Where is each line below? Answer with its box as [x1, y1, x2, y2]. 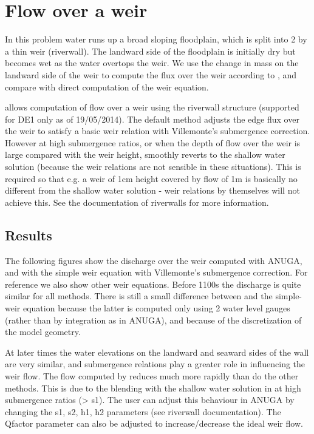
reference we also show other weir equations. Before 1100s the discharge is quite [5, 277, 301, 290]
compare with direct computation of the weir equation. [5, 80, 209, 93]
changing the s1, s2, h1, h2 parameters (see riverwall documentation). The [5, 405, 281, 418]
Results [5, 225, 52, 244]
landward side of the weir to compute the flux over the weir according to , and [5, 68, 297, 81]
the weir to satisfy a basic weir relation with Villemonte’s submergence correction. [5, 124, 310, 137]
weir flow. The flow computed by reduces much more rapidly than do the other [5, 369, 299, 382]
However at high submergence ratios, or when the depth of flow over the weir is [5, 136, 301, 149]
